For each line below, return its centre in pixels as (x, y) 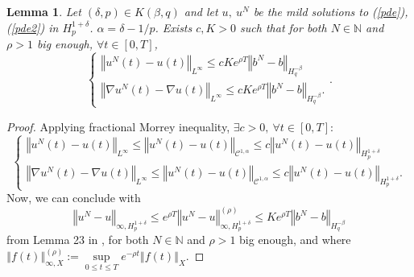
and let (201, 11)
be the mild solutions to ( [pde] (327, 11)
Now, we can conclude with (74, 198)
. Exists (174, 27)
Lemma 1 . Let (44, 11)
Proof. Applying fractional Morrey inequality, (118, 126)
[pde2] (25, 27)
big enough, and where (295, 240)
